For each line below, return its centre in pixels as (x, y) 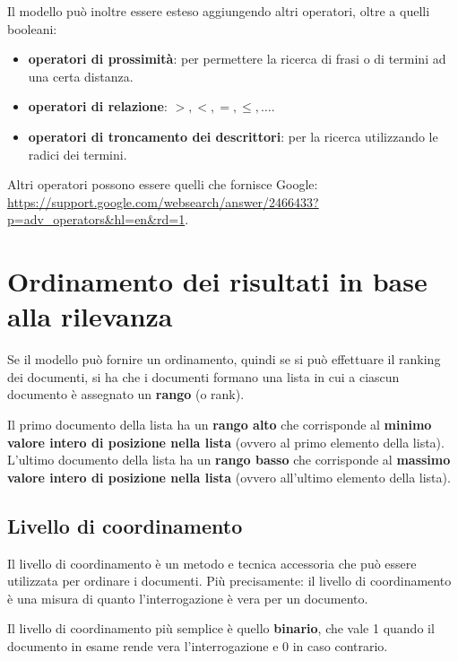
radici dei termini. (78, 154)
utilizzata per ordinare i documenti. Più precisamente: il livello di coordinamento (229, 581)
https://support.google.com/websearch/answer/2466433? (163, 201)
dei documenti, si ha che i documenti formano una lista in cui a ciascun (203, 376)
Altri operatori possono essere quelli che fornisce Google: (163, 184)
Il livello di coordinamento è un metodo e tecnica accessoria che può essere (212, 563)
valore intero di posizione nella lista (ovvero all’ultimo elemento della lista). (229, 477)
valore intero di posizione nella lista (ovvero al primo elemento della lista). (226, 442)
